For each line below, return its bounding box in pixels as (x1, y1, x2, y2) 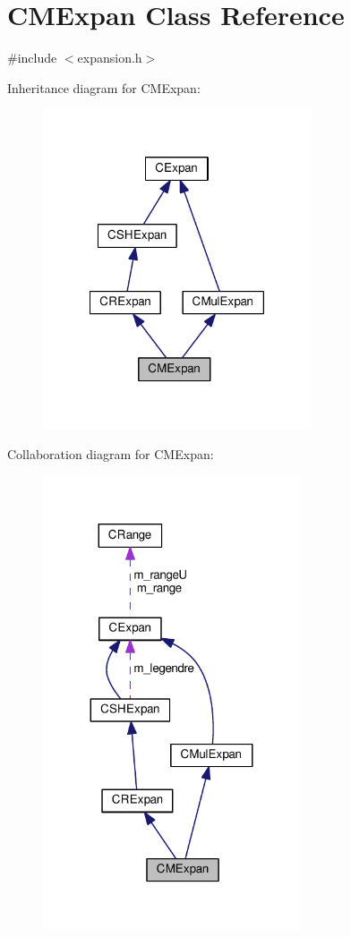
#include (7, 48, 57, 67)
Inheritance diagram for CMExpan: (7, 78, 201, 97)
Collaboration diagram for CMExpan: (7, 445, 214, 464)
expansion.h (77, 48, 142, 67)
